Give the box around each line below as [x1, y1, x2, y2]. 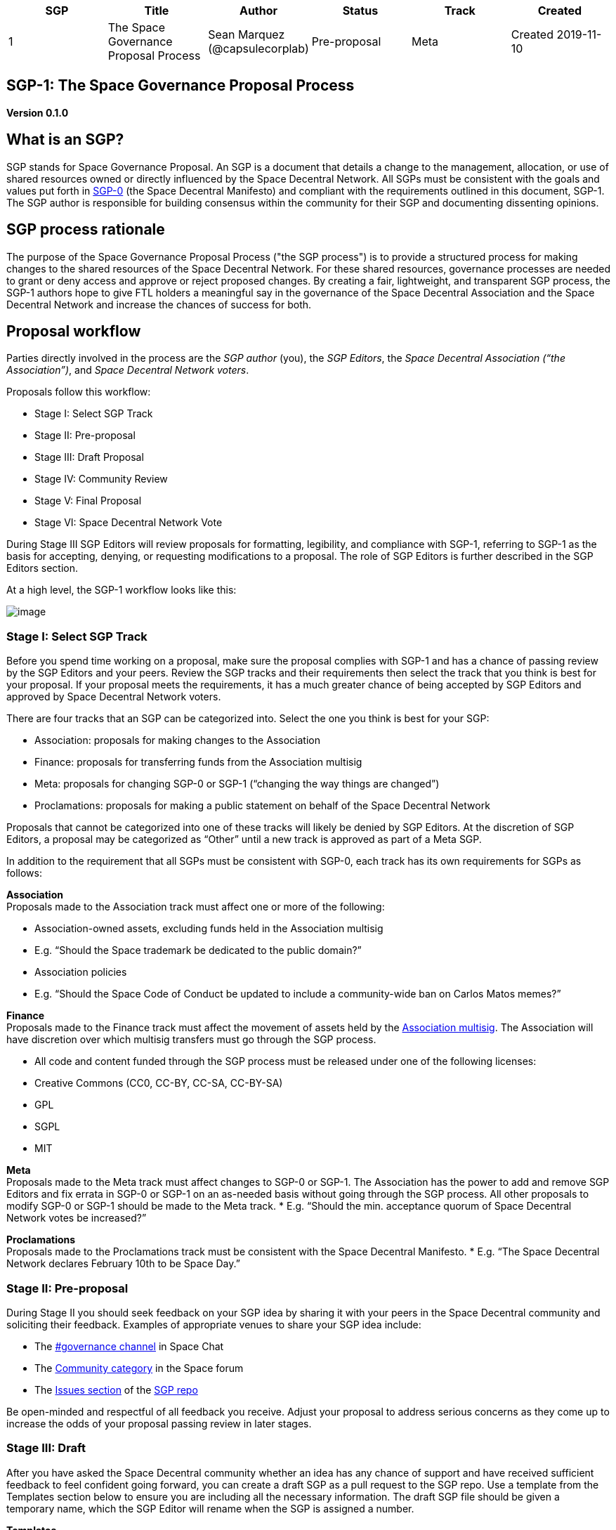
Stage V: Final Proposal [34, 495, 142, 507]
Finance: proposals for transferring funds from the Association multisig [34, 756, 362, 769]
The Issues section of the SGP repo [34, 1383, 198, 1396]
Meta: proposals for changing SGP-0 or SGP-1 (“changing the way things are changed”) [34, 778, 440, 790]
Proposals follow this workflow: [6, 386, 151, 398]
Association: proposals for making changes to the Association [34, 734, 320, 747]
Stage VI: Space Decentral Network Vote [34, 516, 223, 529]
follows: [6, 867, 42, 880]
